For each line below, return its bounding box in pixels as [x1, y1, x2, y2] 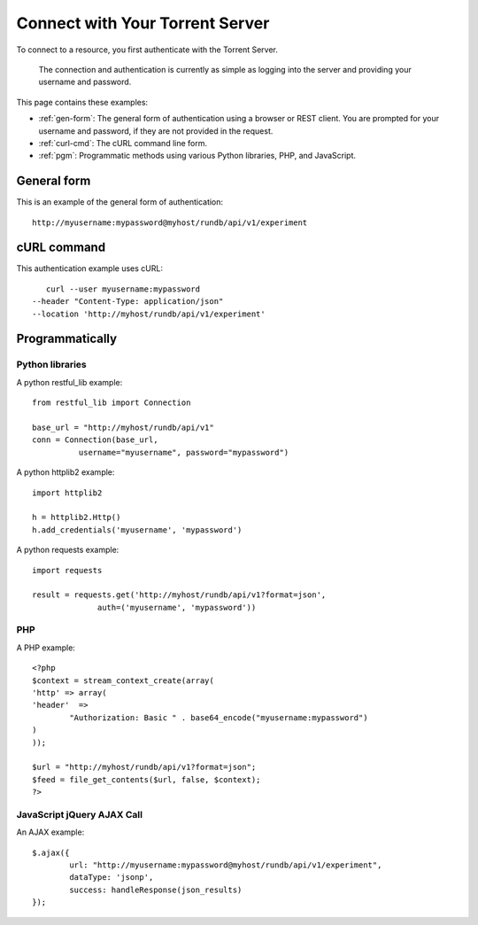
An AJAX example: [16, 827, 85, 837]
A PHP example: [16, 642, 75, 653]
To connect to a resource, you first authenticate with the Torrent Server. [16, 44, 279, 55]
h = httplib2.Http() [32, 512, 121, 523]
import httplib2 [32, 487, 103, 498]
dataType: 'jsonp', [69, 873, 154, 882]
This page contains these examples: [16, 97, 149, 107]
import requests [32, 565, 103, 575]
